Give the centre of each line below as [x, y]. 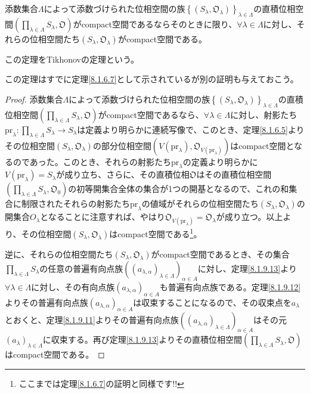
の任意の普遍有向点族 [81, 269]
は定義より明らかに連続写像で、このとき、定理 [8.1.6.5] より [191, 129]
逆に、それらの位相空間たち [59, 254]
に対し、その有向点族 [73, 286]
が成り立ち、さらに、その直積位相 [123, 174]
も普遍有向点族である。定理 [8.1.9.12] [230, 286]
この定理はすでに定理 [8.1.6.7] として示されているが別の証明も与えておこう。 [152, 79]
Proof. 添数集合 [34, 99]
